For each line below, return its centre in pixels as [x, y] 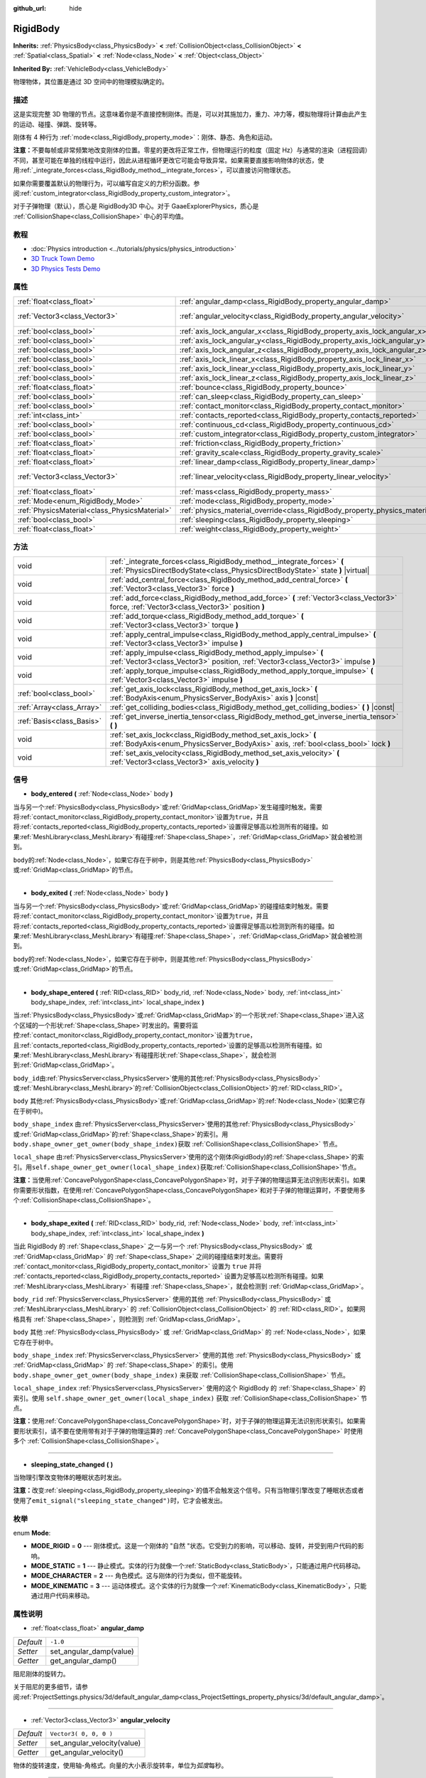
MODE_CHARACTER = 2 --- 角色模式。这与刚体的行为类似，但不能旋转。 [138, 1576]
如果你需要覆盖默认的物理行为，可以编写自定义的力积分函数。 [103, 183]
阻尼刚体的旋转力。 [41, 1673]
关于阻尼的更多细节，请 [47, 1687]
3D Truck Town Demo [63, 259]
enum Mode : [32, 1533]
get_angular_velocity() [87, 1752]
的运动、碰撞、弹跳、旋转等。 [57, 124]
